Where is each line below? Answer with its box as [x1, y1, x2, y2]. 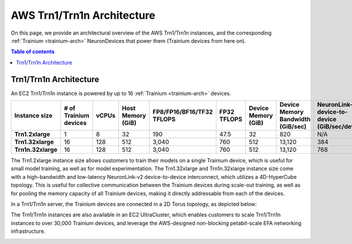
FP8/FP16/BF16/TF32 [153, 108, 214, 116]
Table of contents [11, 48, 55, 55]
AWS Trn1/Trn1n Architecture [11, 9, 155, 22]
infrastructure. [11, 228, 46, 235]
